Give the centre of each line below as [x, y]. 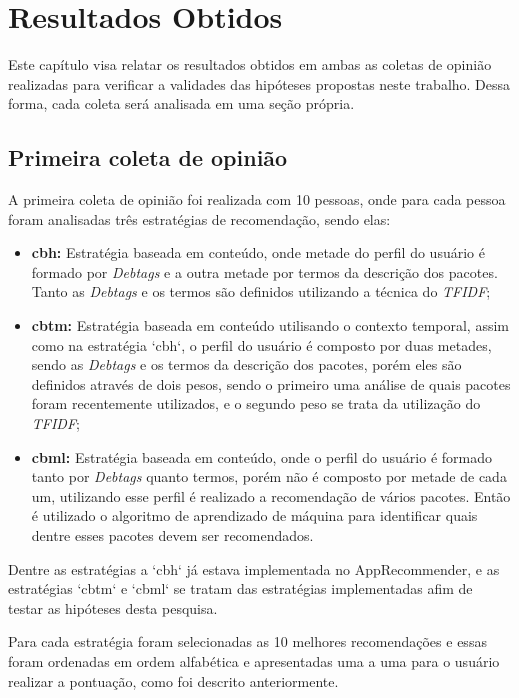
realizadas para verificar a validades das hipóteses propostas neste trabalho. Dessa [259, 83]
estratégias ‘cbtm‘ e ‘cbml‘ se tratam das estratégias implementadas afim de [240, 588]
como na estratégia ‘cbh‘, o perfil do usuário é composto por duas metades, [261, 344]
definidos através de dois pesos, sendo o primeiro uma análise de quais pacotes [271, 383]
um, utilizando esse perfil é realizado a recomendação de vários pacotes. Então [271, 495]
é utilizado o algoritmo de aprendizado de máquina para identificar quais [254, 515]
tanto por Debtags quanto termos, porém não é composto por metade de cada [269, 476]
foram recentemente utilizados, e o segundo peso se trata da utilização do [256, 403]
